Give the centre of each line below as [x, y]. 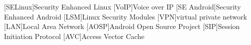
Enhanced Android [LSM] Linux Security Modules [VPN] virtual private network [125, 16]
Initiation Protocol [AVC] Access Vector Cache [74, 36]
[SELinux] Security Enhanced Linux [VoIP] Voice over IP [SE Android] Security [123, 6]
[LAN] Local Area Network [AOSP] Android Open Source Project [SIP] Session [122, 26]
